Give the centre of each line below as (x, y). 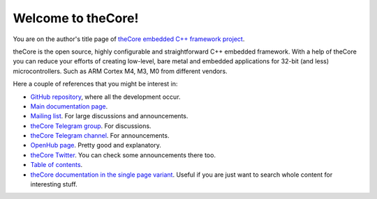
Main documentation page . (69, 106)
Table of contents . (57, 165)
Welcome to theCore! (76, 18)
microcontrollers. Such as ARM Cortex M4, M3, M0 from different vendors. (120, 71)
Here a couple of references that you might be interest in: (95, 84)
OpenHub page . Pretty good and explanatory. (96, 145)
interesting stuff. (54, 184)
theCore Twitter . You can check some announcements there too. (123, 155)
